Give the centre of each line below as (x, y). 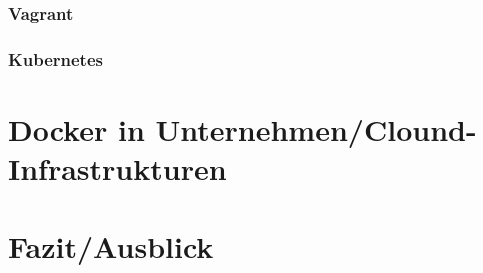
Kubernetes (55, 58)
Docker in (76, 128)
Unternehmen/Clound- (316, 128)
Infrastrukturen (117, 168)
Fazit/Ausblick (111, 246)
